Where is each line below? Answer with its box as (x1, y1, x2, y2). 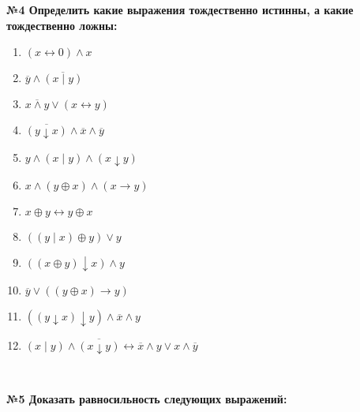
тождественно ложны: (6, 17, 118, 33)
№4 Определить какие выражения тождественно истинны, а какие (6, 2, 354, 17)
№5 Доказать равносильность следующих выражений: (6, 391, 287, 407)
